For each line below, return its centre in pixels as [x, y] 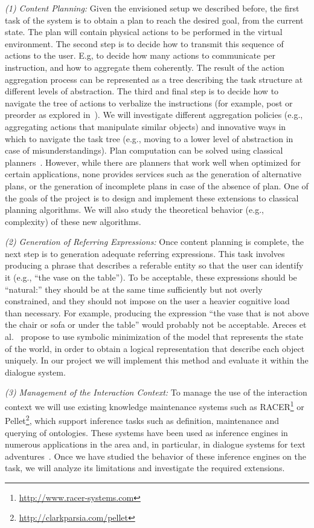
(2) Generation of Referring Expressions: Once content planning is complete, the [154, 242]
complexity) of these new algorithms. [73, 221]
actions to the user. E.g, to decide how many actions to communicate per [140, 55]
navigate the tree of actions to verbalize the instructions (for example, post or [149, 103]
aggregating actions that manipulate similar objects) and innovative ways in [146, 126]
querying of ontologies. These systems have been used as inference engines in [146, 432]
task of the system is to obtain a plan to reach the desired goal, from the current [154, 20]
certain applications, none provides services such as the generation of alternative [153, 174]
